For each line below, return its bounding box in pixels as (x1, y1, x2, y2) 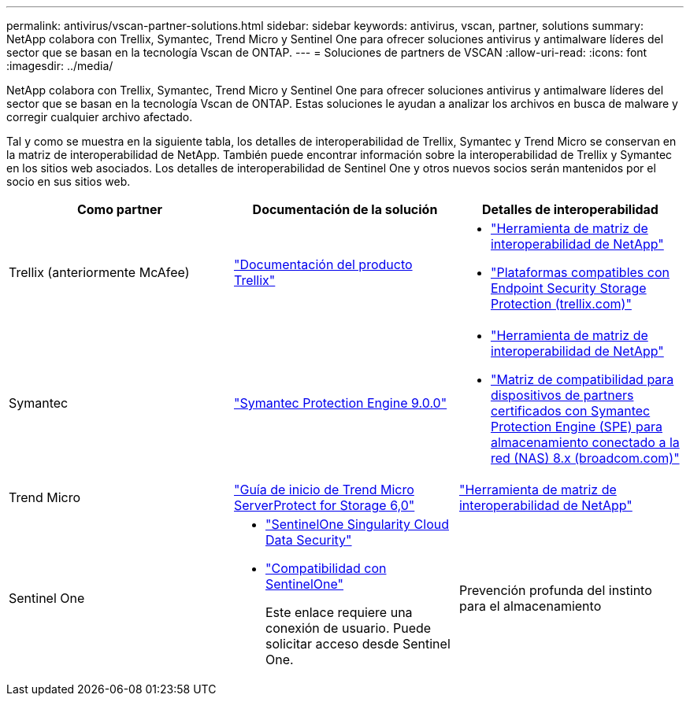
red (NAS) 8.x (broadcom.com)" (490, 450, 680, 466)
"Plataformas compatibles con (490, 264, 670, 280)
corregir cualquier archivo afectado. (6, 110, 193, 124)
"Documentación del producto (233, 257, 413, 272)
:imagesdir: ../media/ (6, 59, 113, 72)
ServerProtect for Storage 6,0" (233, 497, 415, 513)
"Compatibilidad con (265, 560, 387, 576)
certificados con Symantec (490, 403, 651, 419)
